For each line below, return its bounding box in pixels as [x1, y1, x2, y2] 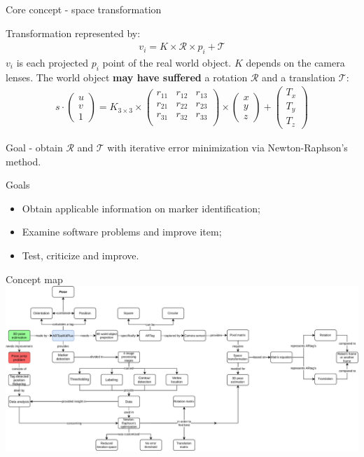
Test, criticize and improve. [22, 247, 139, 262]
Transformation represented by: [6, 25, 141, 40]
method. [6, 154, 41, 168]
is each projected [16, 55, 89, 70]
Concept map [6, 271, 63, 286]
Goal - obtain [6, 139, 63, 154]
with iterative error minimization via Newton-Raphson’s [107, 139, 348, 154]
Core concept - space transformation [6, 2, 162, 16]
